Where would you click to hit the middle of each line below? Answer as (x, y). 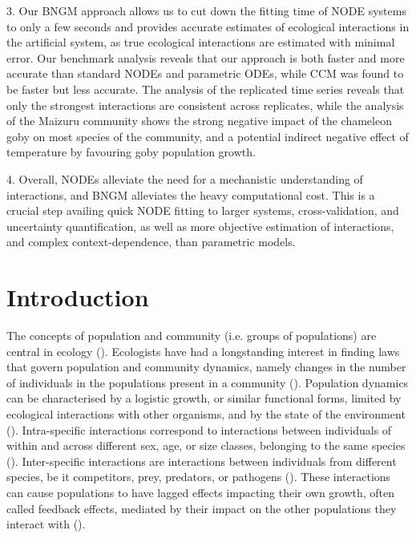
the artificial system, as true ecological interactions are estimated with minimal (201, 42)
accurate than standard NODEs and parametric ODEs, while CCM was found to (205, 73)
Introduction (78, 297)
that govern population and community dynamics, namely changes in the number (206, 367)
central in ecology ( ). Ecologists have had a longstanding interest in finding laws (203, 351)
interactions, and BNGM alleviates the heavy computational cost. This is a (191, 194)
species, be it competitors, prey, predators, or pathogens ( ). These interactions (199, 477)
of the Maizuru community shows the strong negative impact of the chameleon (199, 121)
